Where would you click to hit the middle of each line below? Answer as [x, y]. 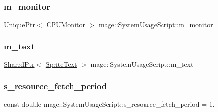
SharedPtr [19, 64]
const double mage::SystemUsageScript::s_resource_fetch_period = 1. [109, 104]
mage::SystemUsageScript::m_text [142, 64]
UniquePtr [20, 24]
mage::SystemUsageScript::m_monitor [156, 24]
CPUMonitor [66, 24]
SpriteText [61, 64]
